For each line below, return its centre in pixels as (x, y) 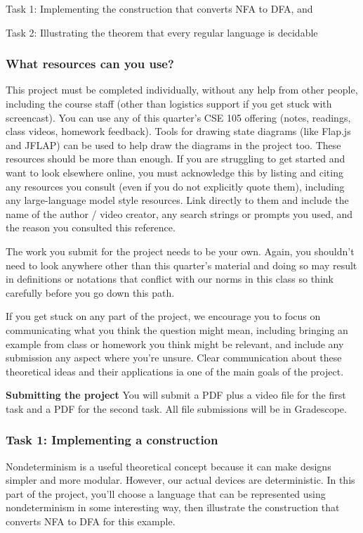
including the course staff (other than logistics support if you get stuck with (169, 103)
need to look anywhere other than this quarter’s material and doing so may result (181, 265)
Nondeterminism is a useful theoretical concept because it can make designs (169, 466)
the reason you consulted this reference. (91, 227)
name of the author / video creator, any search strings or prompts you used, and (179, 213)
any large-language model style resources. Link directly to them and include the (177, 200)
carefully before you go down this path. (90, 292)
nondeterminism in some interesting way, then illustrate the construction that (173, 507)
